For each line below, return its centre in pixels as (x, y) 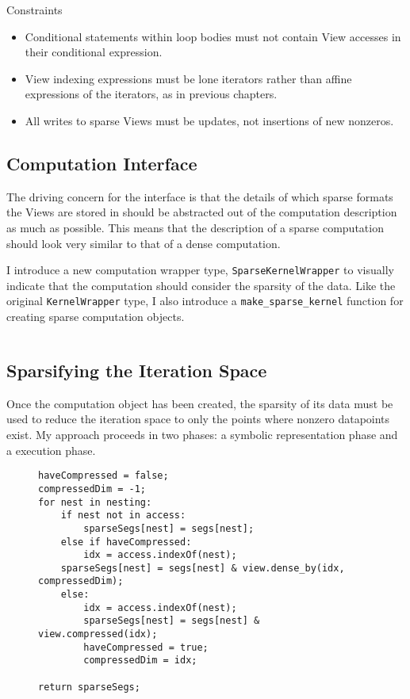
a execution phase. (51, 450)
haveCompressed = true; (146, 647)
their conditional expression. (94, 52)
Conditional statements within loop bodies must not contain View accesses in (213, 36)
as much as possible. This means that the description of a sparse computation (195, 227)
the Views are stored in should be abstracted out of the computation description (202, 212)
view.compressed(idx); (98, 634)
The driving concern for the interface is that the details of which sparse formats (200, 196)
